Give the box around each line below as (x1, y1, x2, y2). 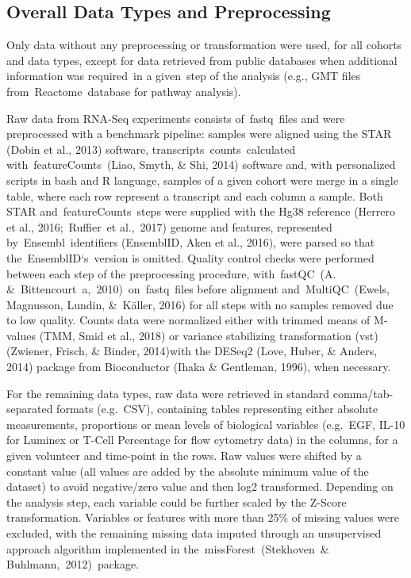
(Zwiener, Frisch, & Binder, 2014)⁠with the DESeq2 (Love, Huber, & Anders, (6, 343, 378, 359)
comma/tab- (332, 385, 394, 401)
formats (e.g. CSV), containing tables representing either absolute (56, 400, 378, 417)
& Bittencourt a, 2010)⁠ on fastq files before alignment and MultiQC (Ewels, (6, 281, 390, 297)
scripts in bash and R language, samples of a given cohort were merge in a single (6, 171, 398, 188)
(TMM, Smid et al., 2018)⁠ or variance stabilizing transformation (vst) (39, 327, 378, 343)
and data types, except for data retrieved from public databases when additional (6, 52, 398, 68)
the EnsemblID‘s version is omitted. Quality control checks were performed (6, 249, 375, 266)
